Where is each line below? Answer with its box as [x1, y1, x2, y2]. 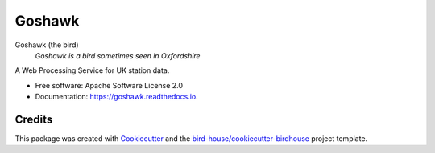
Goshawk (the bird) [14, 40, 80, 50]
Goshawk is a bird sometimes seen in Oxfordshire [35, 50, 201, 60]
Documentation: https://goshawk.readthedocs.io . [35, 92, 199, 102]
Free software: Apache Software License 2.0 [35, 80, 184, 90]
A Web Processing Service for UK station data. [14, 66, 170, 75]
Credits [14, 112, 53, 126]
